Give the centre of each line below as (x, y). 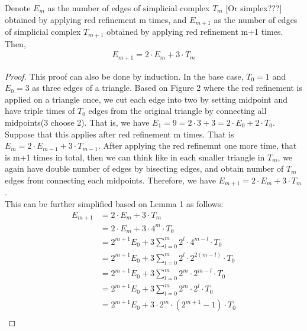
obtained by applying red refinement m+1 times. (195, 32)
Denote (18, 8)
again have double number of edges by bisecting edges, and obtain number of (144, 168)
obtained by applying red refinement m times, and (96, 19)
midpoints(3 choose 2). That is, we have (77, 122)
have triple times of (40, 111)
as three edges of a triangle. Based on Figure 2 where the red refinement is (167, 88)
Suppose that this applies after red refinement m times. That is (119, 134)
